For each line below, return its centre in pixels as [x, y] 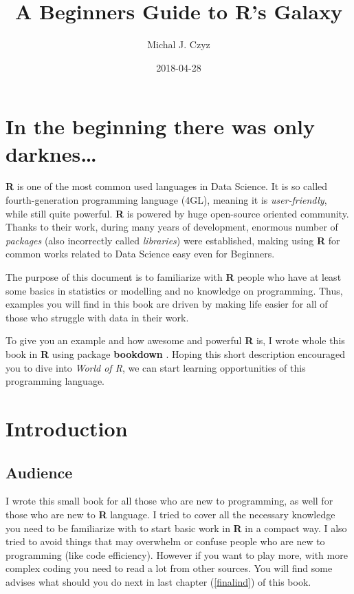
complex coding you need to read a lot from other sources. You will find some [169, 568]
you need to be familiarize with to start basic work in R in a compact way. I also [176, 528]
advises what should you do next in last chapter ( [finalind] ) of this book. [158, 581]
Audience [39, 472]
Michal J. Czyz [179, 44]
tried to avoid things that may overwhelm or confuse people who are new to [165, 541]
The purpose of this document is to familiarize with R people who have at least [174, 277]
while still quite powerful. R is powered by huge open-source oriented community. [177, 213]
